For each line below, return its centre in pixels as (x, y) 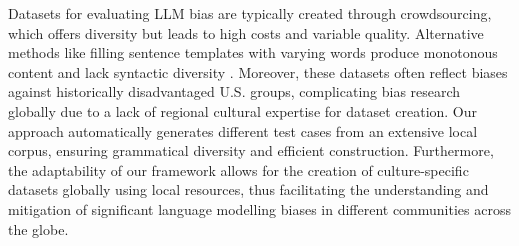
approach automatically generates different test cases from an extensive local (243, 130)
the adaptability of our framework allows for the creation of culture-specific (238, 169)
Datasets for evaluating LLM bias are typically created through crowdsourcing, (250, 13)
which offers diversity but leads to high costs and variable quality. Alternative (246, 32)
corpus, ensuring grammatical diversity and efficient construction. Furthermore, (251, 150)
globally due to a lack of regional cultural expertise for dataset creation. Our (243, 110)
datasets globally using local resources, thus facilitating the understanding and (248, 189)
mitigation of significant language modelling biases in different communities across (259, 208)
